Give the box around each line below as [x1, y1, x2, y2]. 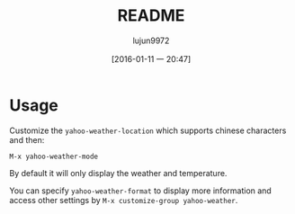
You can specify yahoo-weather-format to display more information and [9, 185, 272, 196]
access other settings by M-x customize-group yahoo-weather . [9, 194, 238, 205]
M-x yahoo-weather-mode [9, 152, 99, 161]
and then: [9, 134, 45, 145]
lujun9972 [132, 35, 170, 46]
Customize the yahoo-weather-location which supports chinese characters [9, 125, 287, 136]
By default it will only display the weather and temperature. [9, 167, 228, 178]
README [117, 5, 185, 26]
